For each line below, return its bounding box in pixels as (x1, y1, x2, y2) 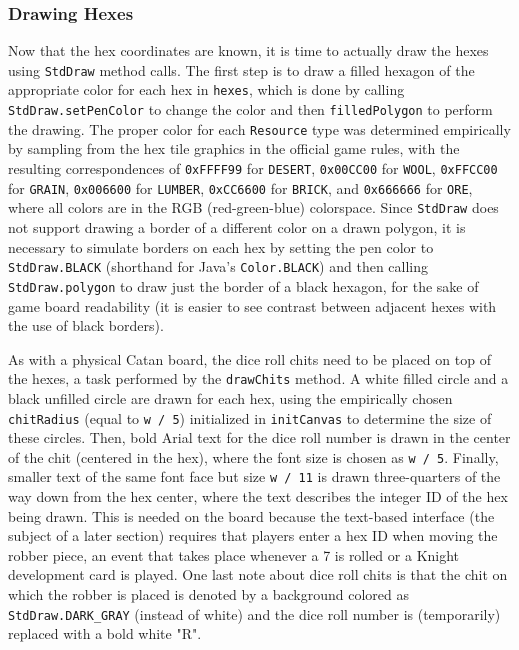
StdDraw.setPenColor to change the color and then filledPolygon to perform (8, 99, 493, 120)
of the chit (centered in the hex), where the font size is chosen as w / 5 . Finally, (8, 446, 499, 467)
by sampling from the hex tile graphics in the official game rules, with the (8, 138, 460, 159)
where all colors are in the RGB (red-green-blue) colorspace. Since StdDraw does (8, 197, 499, 218)
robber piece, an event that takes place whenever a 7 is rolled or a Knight (8, 544, 460, 565)
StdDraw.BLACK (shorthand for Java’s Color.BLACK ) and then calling (8, 256, 429, 277)
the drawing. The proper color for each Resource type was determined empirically (8, 118, 511, 139)
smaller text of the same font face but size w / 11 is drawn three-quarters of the (8, 466, 501, 487)
